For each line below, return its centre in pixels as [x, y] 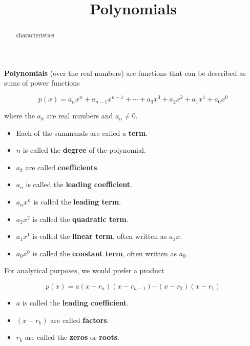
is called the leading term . [77, 202]
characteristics [35, 35]
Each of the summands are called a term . [82, 133]
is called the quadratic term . [80, 219]
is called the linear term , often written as [100, 236]
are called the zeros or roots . [72, 337]
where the [19, 116]
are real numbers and [80, 116]
